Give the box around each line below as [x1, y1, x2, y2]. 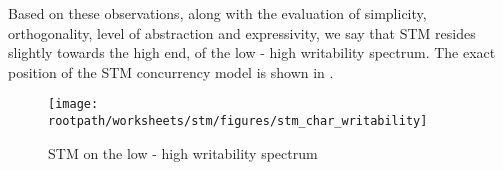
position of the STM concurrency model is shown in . [8, 61, 334, 82]
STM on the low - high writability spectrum [48, 142, 318, 163]
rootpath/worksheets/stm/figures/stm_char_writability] [48, 114, 428, 129]
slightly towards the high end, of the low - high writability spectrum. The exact [8, 42, 496, 63]
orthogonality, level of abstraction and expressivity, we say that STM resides [8, 22, 476, 43]
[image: [48, 97, 99, 112]
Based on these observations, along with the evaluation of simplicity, [8, 3, 427, 23]
